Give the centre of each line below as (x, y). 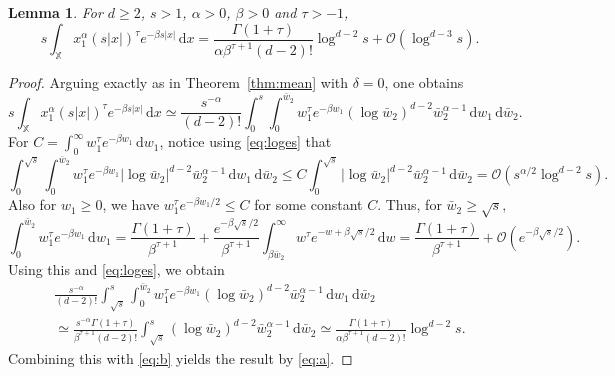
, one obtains (424, 82)
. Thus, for (409, 204)
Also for (32, 204)
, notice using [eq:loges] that (245, 141)
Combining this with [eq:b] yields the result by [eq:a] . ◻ (180, 358)
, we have (131, 204)
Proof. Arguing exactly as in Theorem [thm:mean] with (178, 82)
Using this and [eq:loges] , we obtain (116, 269)
